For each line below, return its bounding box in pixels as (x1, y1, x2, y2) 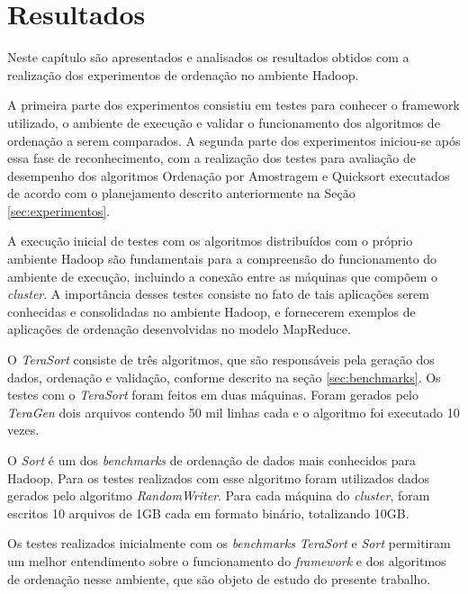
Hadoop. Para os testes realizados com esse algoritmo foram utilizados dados (7, 468, 430, 487)
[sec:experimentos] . (7, 201, 111, 220)
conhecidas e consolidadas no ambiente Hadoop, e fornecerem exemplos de (7, 301, 416, 320)
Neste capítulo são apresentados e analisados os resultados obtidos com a (7, 48, 409, 67)
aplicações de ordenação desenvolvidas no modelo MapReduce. (7, 319, 351, 338)
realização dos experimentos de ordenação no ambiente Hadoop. (7, 65, 359, 84)
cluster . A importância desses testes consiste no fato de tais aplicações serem (7, 284, 429, 303)
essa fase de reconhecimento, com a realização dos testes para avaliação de (7, 148, 416, 167)
